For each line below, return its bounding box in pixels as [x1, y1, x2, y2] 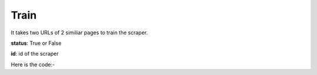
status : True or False [11, 40, 62, 47]
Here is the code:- [11, 61, 55, 68]
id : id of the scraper [11, 50, 59, 58]
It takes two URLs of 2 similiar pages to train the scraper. [11, 29, 148, 36]
